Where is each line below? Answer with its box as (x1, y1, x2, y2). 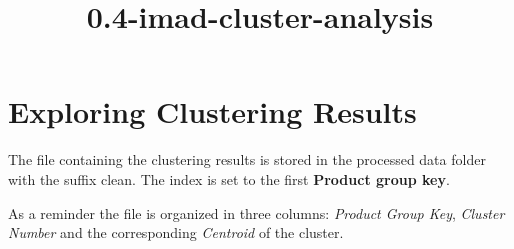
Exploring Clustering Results (8, 91, 417, 132)
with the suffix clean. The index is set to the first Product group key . (8, 168, 450, 189)
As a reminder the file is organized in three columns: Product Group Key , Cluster (8, 202, 505, 223)
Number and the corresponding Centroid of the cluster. (8, 222, 344, 243)
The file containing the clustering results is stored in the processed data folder (8, 149, 486, 170)
